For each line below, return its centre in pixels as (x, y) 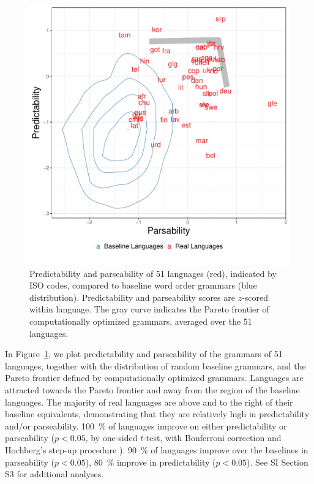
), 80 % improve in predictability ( (151, 462)
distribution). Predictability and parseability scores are (132, 297)
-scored (255, 297)
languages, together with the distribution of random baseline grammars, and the (155, 365)
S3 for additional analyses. (54, 474)
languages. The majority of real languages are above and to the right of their (149, 402)
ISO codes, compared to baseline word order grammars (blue (143, 285)
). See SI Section (278, 462)
